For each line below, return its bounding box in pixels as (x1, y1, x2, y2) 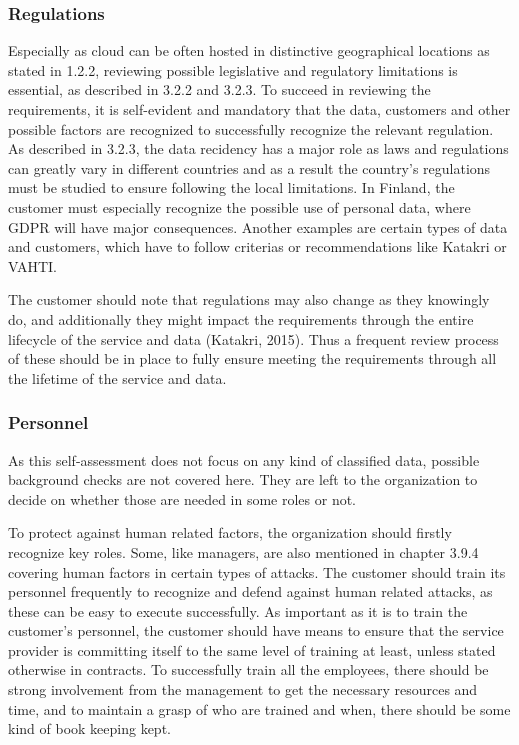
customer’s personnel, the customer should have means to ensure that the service (8, 620, 504, 641)
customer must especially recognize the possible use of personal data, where (8, 196, 471, 217)
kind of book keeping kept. (8, 718, 171, 739)
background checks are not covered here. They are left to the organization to (8, 469, 478, 490)
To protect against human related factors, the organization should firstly (8, 522, 452, 543)
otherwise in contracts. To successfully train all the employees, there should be (8, 659, 489, 680)
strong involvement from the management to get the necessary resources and (8, 679, 478, 700)
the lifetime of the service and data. (8, 367, 227, 388)
